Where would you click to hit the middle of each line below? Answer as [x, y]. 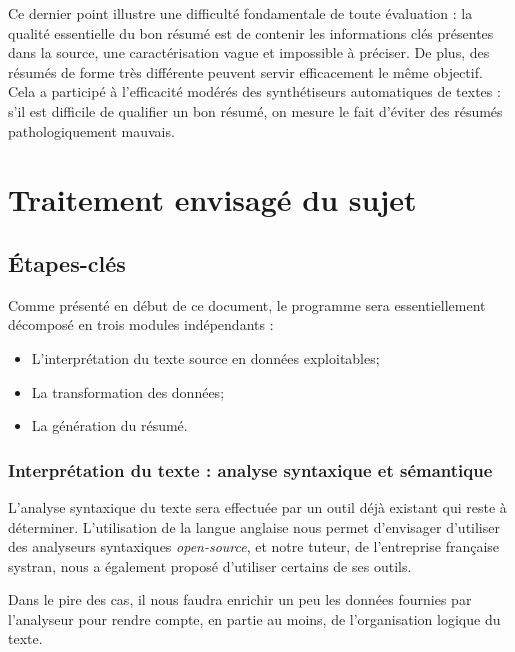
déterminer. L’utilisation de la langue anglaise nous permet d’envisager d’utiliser [254, 526]
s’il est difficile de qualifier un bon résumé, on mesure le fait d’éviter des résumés [255, 110]
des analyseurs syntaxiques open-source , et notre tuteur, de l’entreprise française [254, 546]
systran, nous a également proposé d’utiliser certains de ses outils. [210, 565]
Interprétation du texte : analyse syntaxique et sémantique [250, 469]
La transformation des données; [128, 391]
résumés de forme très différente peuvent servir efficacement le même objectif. [245, 71]
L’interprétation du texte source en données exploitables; [205, 357]
